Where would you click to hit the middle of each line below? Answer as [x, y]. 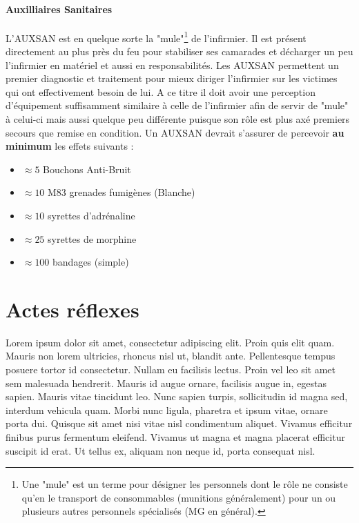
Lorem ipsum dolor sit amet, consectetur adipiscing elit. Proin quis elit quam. [170, 342]
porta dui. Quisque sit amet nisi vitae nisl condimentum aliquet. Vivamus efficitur [179, 423]
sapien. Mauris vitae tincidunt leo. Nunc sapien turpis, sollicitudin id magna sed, [177, 396]
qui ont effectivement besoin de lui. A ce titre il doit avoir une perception [161, 91]
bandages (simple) [91, 262]
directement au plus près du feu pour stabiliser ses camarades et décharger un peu [179, 51]
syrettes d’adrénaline [91, 215]
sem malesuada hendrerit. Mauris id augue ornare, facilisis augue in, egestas [166, 383]
